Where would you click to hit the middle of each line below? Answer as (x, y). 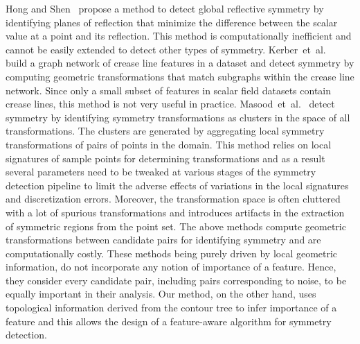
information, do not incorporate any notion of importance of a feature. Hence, (171, 267)
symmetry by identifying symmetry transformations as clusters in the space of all (178, 117)
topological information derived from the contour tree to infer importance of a (171, 308)
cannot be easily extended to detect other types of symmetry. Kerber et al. (166, 49)
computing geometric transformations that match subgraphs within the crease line (180, 76)
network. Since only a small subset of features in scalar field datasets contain (169, 90)
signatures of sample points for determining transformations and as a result (165, 158)
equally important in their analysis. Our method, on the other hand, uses (161, 294)
